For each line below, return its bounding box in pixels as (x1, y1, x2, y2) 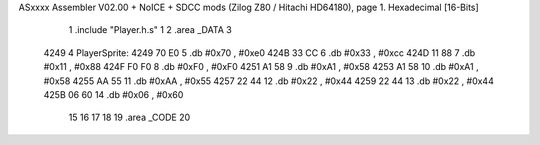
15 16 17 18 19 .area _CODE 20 (68, 111, 191, 124)
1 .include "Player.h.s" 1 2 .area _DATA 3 (68, 24, 232, 36)
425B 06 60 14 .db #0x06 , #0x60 (43, 88, 184, 100)
